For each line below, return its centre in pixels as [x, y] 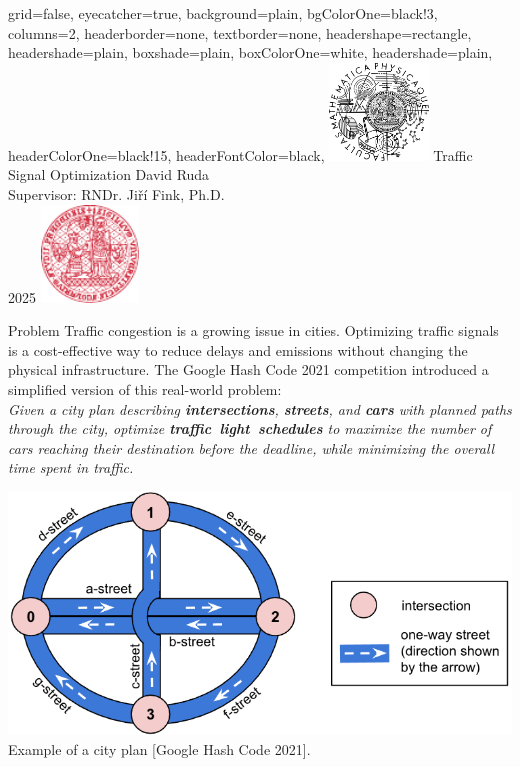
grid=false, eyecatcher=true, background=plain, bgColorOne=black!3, [223, 13]
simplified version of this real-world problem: [145, 388]
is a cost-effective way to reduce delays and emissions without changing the [238, 349]
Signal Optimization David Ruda [109, 174]
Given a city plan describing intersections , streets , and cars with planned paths [260, 408]
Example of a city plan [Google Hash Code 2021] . [159, 748]
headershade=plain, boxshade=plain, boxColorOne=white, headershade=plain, [250, 52]
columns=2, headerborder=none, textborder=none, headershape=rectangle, [240, 32]
